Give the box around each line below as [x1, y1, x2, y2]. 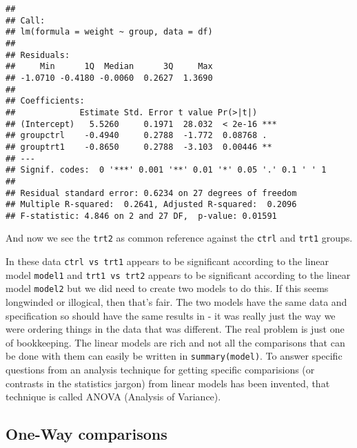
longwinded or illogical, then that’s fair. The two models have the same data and [6, 295, 347, 309]
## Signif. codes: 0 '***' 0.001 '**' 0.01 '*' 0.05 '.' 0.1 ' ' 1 [6, 165, 327, 175]
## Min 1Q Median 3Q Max [6, 61, 213, 72]
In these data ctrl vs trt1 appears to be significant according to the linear [6, 254, 329, 269]
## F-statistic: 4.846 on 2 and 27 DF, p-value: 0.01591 [6, 211, 277, 221]
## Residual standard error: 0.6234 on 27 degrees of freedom [6, 188, 297, 198]
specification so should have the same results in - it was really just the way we [6, 308, 336, 322]
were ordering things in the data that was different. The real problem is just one [6, 322, 345, 336]
